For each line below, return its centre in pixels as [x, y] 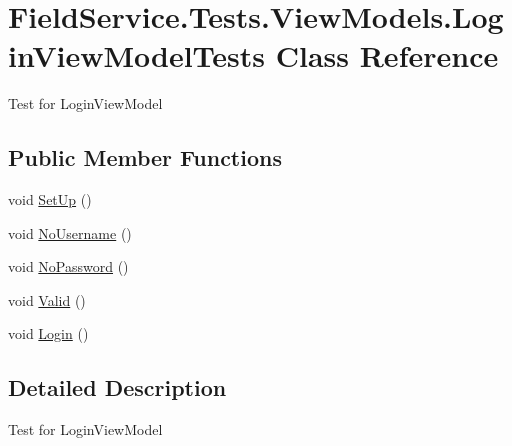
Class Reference [387, 55]
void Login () [48, 333]
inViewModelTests [136, 55]
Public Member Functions [145, 157]
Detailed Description [117, 387]
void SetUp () [50, 199]
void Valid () [47, 299]
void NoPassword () [68, 266]
